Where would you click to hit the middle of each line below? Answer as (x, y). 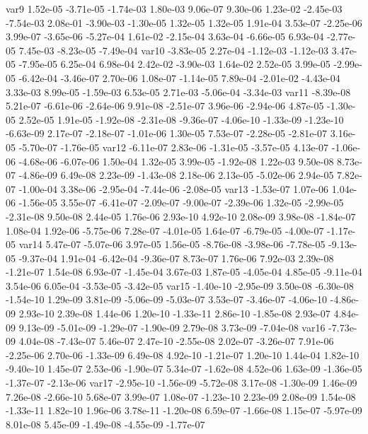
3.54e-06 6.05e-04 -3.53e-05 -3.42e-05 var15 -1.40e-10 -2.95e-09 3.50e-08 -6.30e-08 (180, 285)
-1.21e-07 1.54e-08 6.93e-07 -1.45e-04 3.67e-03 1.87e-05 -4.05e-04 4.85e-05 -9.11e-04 (184, 272)
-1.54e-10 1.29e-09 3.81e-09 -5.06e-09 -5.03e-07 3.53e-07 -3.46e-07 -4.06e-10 (167, 299)
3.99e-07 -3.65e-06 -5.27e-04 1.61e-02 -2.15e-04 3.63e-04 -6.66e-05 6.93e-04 (165, 36)
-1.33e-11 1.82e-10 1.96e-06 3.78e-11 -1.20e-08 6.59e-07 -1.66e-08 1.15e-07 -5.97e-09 (184, 410)
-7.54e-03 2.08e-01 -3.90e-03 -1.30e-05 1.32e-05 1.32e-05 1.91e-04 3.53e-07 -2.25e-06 (184, 22)
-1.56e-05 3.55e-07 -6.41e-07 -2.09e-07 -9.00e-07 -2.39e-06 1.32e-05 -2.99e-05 (181, 203)
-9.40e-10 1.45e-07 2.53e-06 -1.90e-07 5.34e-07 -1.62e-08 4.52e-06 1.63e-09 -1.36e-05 (184, 369)
